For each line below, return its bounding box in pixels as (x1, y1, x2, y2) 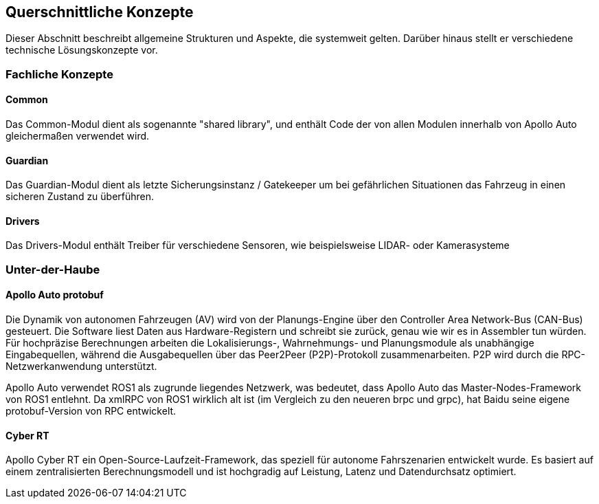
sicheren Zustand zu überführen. (5, 190, 155, 203)
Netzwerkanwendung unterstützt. (5, 360, 157, 373)
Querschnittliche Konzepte (5, 3, 194, 21)
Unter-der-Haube (5, 262, 100, 276)
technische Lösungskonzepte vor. (5, 44, 158, 56)
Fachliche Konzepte (5, 67, 113, 81)
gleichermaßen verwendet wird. (5, 130, 150, 142)
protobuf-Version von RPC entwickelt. (5, 405, 177, 417)
